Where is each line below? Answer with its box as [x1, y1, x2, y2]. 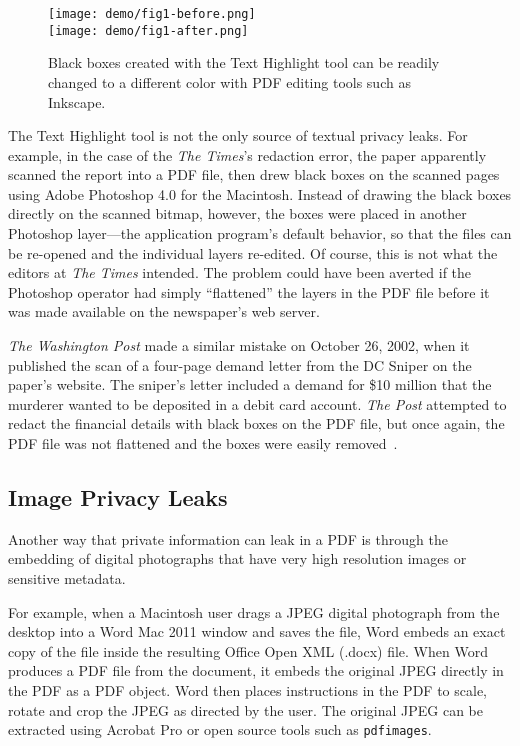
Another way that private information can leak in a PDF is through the [8, 528, 448, 549]
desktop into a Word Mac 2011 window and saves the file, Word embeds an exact [8, 621, 506, 642]
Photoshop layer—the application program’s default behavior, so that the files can [8, 223, 512, 244]
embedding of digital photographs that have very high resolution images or [8, 548, 467, 569]
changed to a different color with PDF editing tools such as [48, 71, 411, 92]
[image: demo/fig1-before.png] [48, 7, 256, 21]
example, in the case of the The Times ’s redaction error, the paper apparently [8, 144, 487, 165]
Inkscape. [48, 91, 106, 112]
